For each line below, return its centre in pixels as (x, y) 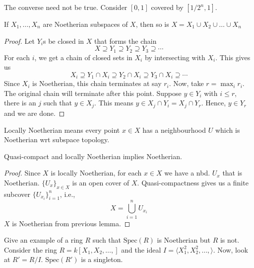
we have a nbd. (187, 173)
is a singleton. (102, 259)
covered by (167, 7)
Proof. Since (22, 173)
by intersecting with (175, 57)
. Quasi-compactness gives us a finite (193, 182)
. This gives (233, 57)
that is (232, 173)
